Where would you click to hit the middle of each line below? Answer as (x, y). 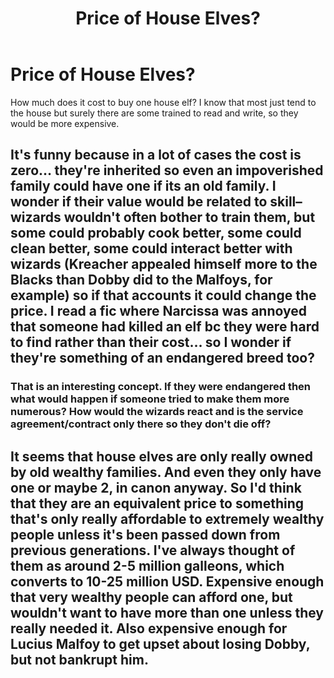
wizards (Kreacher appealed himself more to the (164, 264)
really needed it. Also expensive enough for (149, 628)
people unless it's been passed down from (145, 534)
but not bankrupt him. (79, 659)
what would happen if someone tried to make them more (150, 399)
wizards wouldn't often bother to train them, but (163, 217)
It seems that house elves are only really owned (161, 456)
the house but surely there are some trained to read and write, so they (154, 113)
